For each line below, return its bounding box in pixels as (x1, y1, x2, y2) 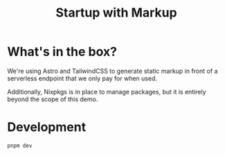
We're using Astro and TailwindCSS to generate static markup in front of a (7, 67, 218, 75)
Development (7, 119, 87, 135)
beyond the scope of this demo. (7, 95, 98, 103)
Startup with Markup (55, 5, 178, 21)
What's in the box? (7, 44, 118, 60)
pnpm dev (7, 142, 33, 149)
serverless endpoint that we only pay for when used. (7, 74, 158, 83)
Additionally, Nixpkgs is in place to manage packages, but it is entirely (7, 87, 206, 96)
